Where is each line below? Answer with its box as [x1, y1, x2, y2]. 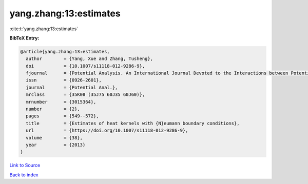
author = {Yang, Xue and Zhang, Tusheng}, [26, 56, 153, 62]
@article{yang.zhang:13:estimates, [20, 49, 110, 54]
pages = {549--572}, [26, 113, 100, 119]
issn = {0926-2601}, [26, 77, 102, 83]
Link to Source [9, 162, 41, 169]
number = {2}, [26, 106, 81, 112]
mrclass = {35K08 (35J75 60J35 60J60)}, [26, 92, 145, 97]
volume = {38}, [26, 135, 83, 140]
